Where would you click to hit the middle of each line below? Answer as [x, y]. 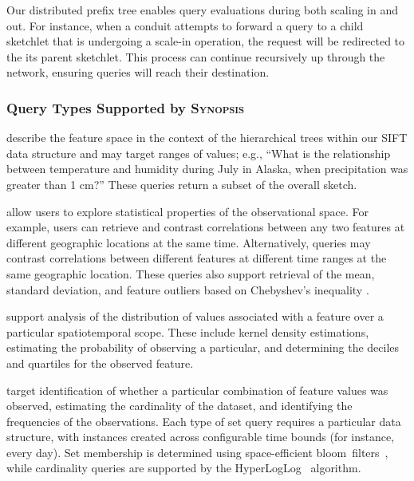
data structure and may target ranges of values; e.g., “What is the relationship [199, 153]
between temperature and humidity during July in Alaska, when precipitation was [207, 169]
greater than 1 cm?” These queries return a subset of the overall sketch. [182, 184]
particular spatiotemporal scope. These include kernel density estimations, [188, 331]
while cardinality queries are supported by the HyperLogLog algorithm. [184, 468]
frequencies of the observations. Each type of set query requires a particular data [204, 421]
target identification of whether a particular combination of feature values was [197, 390]
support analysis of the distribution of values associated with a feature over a [195, 316]
